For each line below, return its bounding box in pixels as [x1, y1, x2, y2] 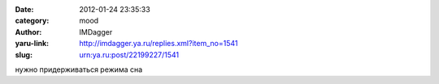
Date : [15, 5, 34, 14]
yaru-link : [15, 39, 49, 48]
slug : [15, 49, 33, 60]
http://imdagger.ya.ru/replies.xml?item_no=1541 [79, 39, 238, 48]
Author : [15, 27, 42, 36]
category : [15, 16, 50, 26]
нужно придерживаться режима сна [15, 65, 143, 74]
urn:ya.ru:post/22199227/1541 [79, 49, 179, 60]
